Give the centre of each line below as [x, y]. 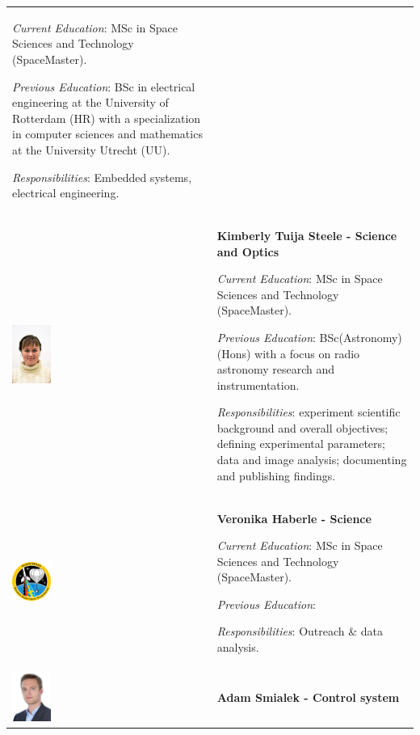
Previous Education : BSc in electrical [104, 86]
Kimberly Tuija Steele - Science [307, 235]
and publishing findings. [276, 475]
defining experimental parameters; [301, 444]
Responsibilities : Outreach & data [300, 631]
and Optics [248, 251]
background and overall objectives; [302, 427]
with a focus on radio [307, 353]
